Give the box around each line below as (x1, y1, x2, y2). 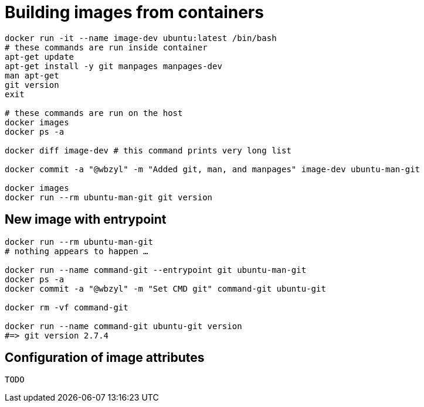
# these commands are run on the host (5, 108, 183, 118)
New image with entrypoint (5, 212, 167, 227)
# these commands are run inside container (5, 42, 208, 52)
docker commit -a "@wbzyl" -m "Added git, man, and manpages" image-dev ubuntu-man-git (5, 164, 420, 174)
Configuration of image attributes (5, 350, 205, 365)
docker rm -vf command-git (5, 302, 128, 312)
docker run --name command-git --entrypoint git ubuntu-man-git (5, 265, 307, 275)
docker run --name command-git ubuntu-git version (5, 321, 242, 331)
